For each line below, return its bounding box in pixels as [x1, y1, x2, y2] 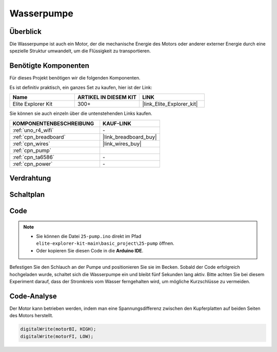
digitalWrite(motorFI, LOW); [20, 334, 94, 339]
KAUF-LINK [103, 120, 132, 127]
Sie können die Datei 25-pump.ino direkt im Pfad [36, 233, 142, 239]
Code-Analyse [9, 291, 57, 300]
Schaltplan [9, 190, 45, 199]
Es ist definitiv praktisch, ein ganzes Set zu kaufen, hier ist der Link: [9, 84, 152, 90]
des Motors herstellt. [9, 312, 53, 319]
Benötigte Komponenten [9, 62, 90, 70]
